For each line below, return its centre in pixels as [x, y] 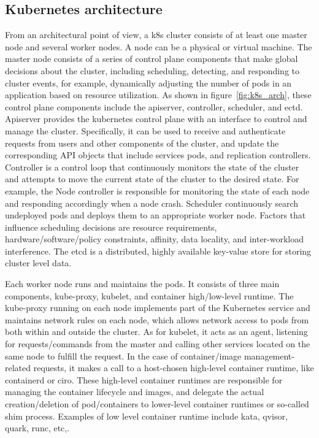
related [18, 368]
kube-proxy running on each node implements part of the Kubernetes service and [158, 308]
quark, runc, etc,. [37, 428]
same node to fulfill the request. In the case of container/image [123, 355]
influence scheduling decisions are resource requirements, [111, 227]
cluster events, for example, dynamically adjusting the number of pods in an [148, 83]
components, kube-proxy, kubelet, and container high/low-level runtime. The [149, 295]
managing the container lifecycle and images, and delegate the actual [135, 392]
